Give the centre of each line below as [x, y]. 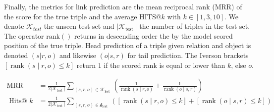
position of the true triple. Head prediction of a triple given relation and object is [128, 45]
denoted [16, 55]
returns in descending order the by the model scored [154, 35]
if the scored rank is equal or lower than [164, 65]
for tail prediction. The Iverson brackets [188, 55]
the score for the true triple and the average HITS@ [83, 16]
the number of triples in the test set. [195, 26]
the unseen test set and [79, 26]
